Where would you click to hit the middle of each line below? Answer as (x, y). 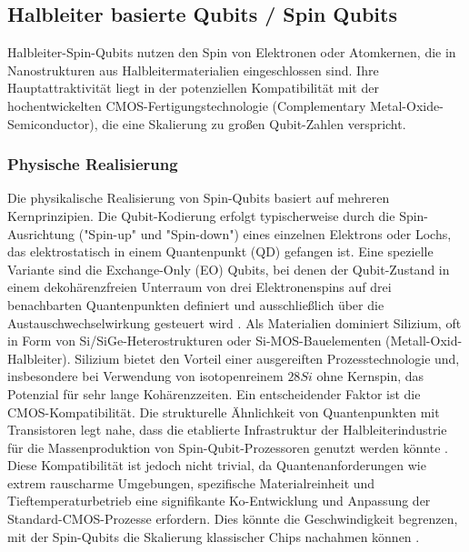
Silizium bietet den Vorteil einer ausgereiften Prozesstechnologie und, (267, 358)
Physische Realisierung (93, 164)
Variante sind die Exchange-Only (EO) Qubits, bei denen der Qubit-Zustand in (229, 269)
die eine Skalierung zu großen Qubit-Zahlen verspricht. (254, 123)
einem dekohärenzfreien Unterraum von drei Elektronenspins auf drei (200, 287)
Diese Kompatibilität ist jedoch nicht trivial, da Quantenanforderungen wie (217, 465)
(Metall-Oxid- (424, 341)
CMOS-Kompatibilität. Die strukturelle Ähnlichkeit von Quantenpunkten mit (224, 411)
